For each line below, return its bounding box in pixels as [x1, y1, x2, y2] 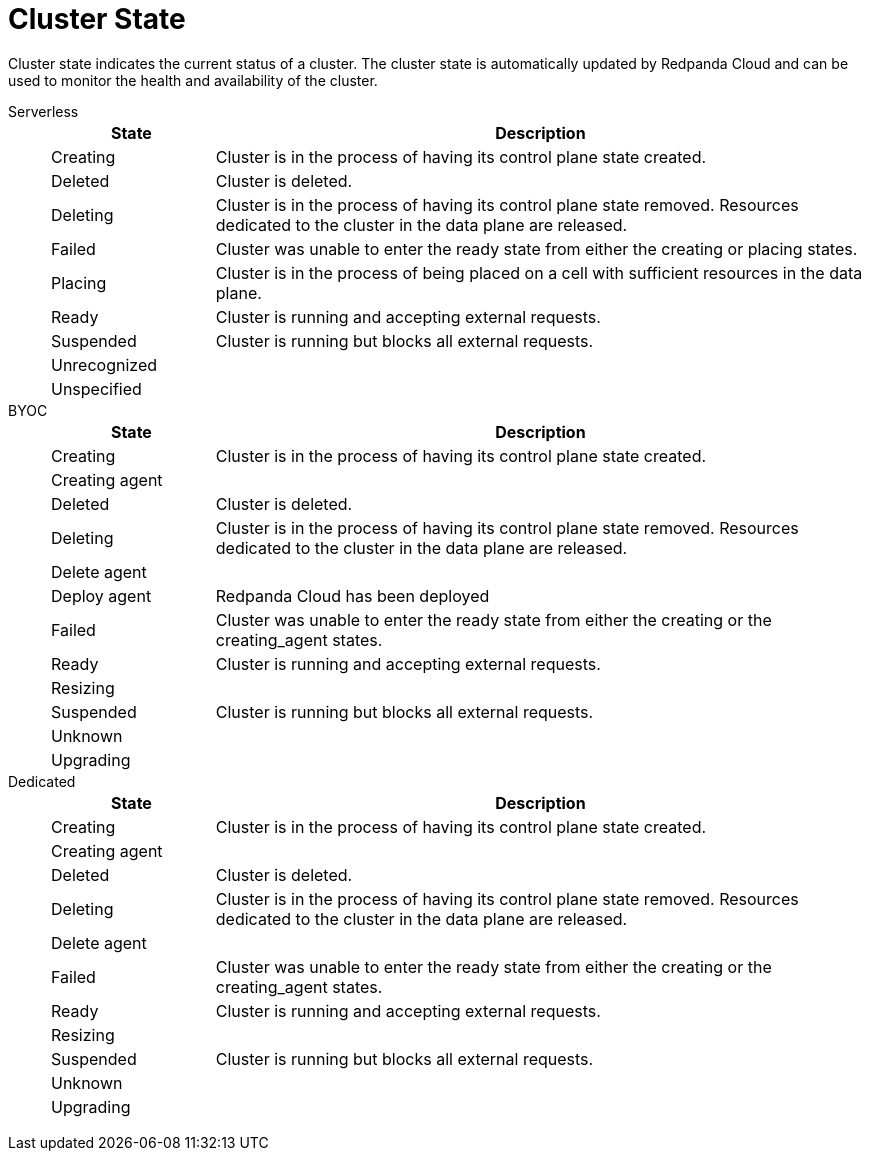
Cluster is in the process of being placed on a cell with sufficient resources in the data [215, 262, 863, 283]
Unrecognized [51, 354, 158, 375]
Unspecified [51, 378, 142, 399]
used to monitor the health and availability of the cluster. [8, 71, 378, 89]
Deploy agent [51, 585, 152, 606]
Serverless [8, 102, 79, 120]
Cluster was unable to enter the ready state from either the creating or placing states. [215, 238, 858, 259]
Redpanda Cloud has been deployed [215, 585, 490, 606]
